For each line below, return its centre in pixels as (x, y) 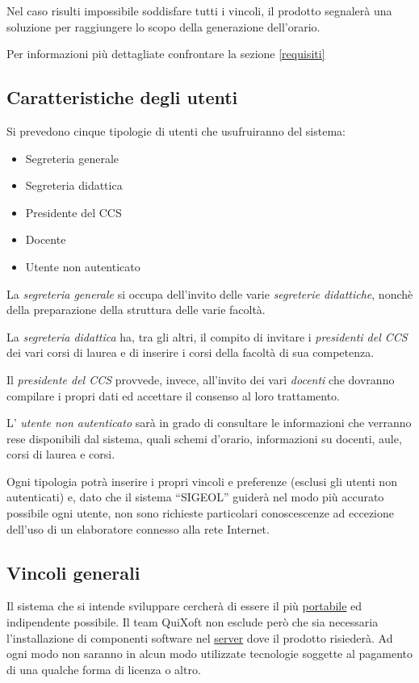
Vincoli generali (73, 572)
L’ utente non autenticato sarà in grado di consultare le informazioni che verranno (209, 423)
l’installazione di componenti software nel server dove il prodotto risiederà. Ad (200, 637)
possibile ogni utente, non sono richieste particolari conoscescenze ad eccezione (201, 513)
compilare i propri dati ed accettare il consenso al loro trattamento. (173, 395)
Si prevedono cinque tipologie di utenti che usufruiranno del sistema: (176, 130)
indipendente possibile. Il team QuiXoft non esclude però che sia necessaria (193, 622)
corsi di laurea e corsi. (61, 454)
